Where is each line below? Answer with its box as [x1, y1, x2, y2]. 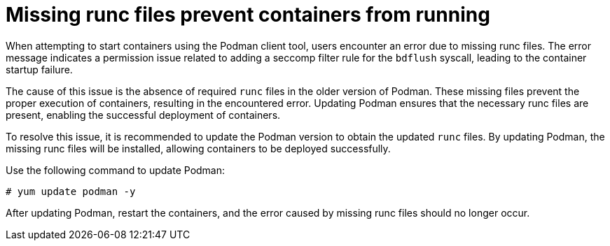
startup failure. [6, 63, 73, 75]
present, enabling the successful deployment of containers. [6, 108, 281, 121]
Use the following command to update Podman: [6, 164, 226, 176]
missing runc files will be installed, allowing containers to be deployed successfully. [6, 142, 391, 154]
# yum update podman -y [6, 185, 136, 197]
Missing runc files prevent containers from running [6, 3, 490, 27]
